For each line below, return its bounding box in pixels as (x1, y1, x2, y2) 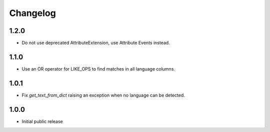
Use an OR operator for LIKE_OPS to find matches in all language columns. (21, 65, 175, 72)
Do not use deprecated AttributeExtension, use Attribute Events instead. (21, 40, 170, 46)
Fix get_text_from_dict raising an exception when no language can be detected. (21, 92, 185, 98)
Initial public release (21, 118, 63, 124)
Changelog (9, 7, 56, 18)
